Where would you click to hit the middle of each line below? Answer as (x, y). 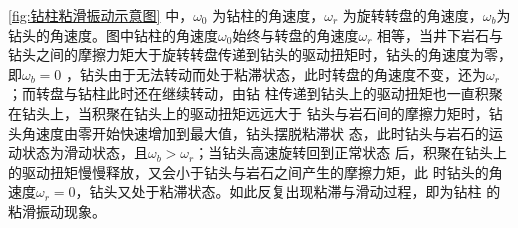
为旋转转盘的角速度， (412, 15)
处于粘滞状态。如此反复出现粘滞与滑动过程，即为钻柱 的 (316, 191)
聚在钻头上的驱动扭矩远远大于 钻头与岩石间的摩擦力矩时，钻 (304, 112)
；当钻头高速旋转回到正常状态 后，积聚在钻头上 (350, 152)
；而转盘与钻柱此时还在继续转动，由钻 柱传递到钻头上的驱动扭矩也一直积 (248, 93)
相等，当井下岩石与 (439, 34)
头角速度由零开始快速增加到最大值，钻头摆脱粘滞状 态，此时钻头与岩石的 (248, 132)
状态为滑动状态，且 (84, 152)
